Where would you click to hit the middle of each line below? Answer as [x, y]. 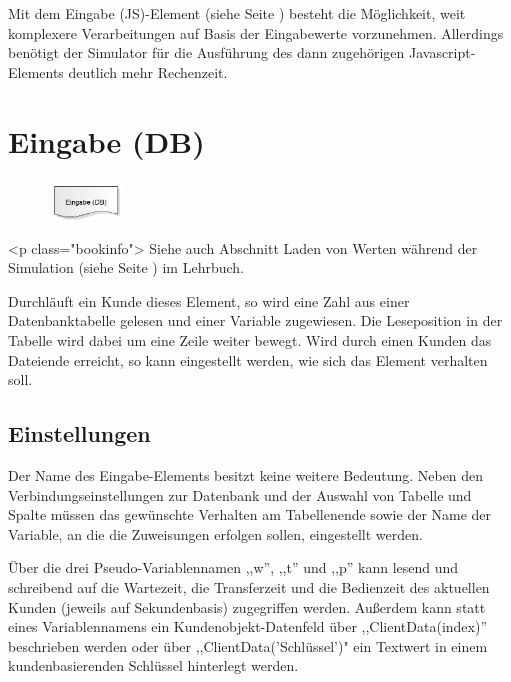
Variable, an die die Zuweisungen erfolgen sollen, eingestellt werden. [215, 533]
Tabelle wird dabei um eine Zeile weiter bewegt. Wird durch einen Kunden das [250, 340]
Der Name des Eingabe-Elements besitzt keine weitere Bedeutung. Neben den [246, 475]
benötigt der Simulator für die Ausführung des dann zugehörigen [206, 52]
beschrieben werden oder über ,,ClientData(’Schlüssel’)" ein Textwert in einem [248, 645]
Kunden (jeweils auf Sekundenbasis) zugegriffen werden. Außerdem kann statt [247, 606]
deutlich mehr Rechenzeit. [148, 71]
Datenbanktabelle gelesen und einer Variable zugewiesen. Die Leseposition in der [255, 320]
